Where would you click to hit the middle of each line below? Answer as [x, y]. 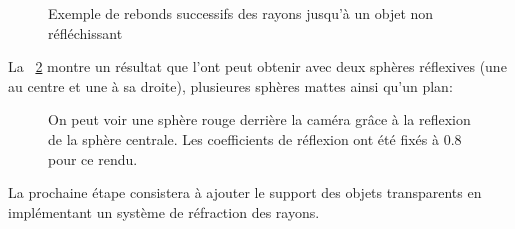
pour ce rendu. [93, 158]
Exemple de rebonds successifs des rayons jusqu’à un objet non [241, 13]
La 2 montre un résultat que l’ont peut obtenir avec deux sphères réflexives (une [257, 66]
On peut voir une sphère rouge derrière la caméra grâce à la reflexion [259, 119]
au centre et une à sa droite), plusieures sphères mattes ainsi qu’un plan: [230, 85]
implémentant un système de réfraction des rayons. [164, 211]
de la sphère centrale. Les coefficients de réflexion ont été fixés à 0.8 [255, 138]
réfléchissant [85, 32]
